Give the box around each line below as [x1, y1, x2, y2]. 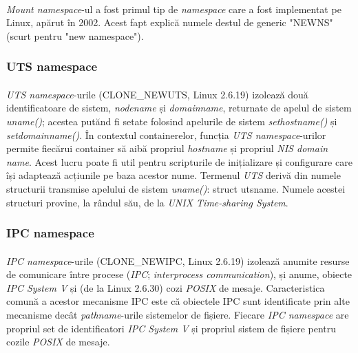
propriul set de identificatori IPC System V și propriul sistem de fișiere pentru [6, 321, 337, 335]
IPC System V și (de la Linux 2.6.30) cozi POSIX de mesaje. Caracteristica [6, 280, 325, 295]
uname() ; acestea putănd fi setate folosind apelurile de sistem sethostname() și [6, 114, 337, 128]
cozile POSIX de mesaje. [6, 334, 110, 349]
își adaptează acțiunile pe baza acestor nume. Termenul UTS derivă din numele [6, 168, 341, 182]
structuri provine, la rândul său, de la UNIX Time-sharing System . [6, 195, 288, 209]
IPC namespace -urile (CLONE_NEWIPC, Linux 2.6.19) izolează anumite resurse [6, 253, 350, 268]
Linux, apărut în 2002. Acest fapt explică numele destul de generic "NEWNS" [6, 15, 333, 30]
